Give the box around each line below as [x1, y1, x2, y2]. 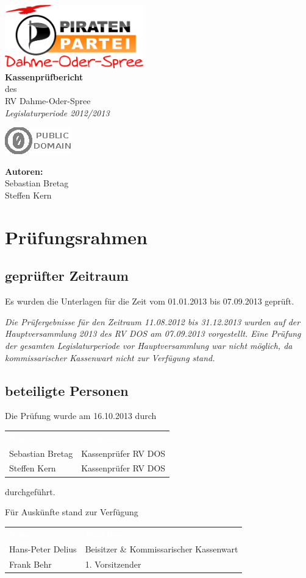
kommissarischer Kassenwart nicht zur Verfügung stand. [5, 351, 215, 364]
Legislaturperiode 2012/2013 [5, 106, 110, 119]
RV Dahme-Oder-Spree [5, 94, 91, 107]
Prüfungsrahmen [5, 224, 148, 249]
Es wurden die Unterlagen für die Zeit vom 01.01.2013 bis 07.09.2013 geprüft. [5, 295, 294, 308]
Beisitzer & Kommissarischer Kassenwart [85, 543, 238, 555]
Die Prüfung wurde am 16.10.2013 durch [5, 409, 157, 422]
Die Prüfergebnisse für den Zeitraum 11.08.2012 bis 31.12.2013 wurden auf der [5, 315, 301, 328]
